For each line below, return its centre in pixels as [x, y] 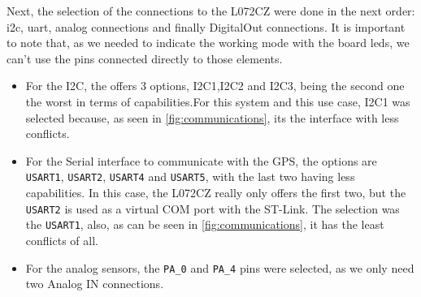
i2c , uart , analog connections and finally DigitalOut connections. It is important [206, 26]
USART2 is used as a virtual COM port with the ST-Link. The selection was [213, 208]
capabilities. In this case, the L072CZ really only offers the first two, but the [216, 192]
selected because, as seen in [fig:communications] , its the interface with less [212, 117]
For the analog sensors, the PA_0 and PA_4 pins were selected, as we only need [220, 267]
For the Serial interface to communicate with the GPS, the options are [201, 160]
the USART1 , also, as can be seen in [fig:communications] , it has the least [205, 224]
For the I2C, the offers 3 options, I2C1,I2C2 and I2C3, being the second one [215, 86]
